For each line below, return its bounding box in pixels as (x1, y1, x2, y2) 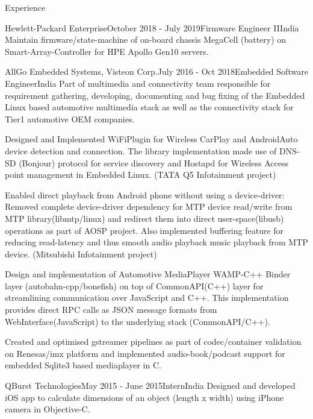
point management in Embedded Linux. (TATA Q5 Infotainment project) (5, 168, 276, 181)
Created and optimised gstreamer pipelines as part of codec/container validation (5, 335, 302, 348)
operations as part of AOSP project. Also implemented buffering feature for (5, 224, 284, 236)
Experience (5, 1, 46, 13)
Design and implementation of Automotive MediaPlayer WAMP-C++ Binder (5, 268, 291, 280)
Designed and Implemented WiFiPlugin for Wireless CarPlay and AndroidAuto (5, 133, 298, 145)
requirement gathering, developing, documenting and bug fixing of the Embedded (5, 89, 305, 101)
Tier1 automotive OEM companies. (5, 112, 135, 125)
